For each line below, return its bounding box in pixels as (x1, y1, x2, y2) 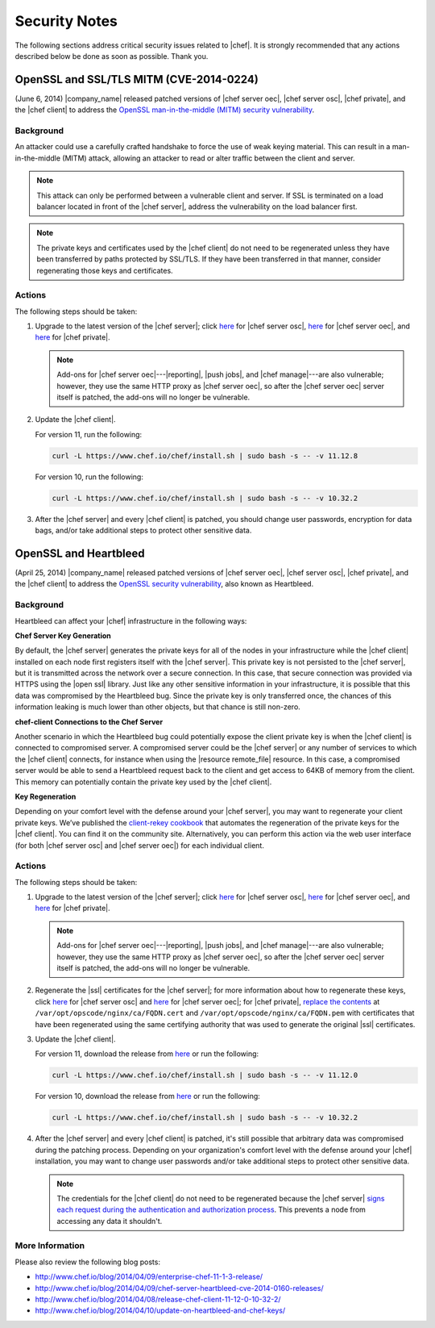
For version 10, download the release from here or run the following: (35, 1092, 261, 1101)
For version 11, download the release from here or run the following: (35, 1049, 259, 1059)
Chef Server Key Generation (14, 630, 112, 641)
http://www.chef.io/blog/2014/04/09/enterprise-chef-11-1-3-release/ (35, 1272, 263, 1282)
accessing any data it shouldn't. (56, 1216, 163, 1226)
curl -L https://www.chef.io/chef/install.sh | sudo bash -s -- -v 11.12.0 (52, 1071, 358, 1080)
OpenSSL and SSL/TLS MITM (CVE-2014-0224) (14, 73, 259, 86)
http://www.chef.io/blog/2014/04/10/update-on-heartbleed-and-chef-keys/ (35, 1305, 286, 1315)
